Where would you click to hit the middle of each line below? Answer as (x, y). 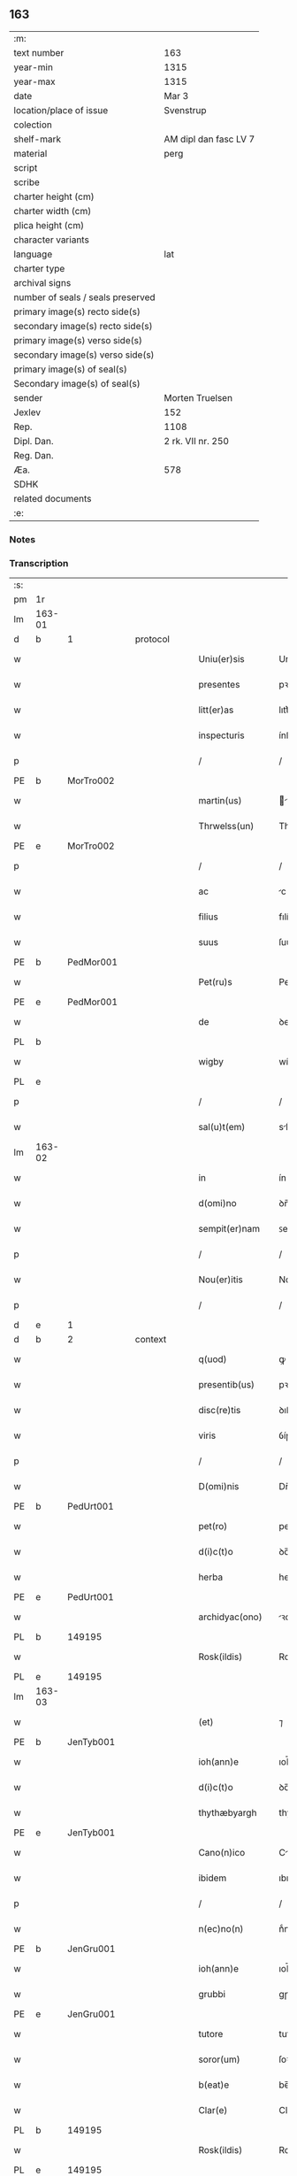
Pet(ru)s (215, 982)
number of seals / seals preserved (85, 297)
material (30, 153)
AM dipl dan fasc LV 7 (209, 139)
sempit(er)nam (229, 1229)
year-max (34, 81)
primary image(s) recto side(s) (77, 311)
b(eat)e (214, 2085)
